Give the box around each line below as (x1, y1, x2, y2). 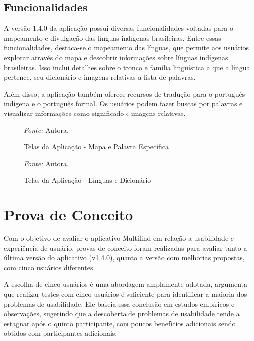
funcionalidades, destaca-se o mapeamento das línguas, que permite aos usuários (4, 42, 249, 53)
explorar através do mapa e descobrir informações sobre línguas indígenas (4, 52, 228, 62)
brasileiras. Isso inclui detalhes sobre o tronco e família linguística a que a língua (4, 62, 250, 72)
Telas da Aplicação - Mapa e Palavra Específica (24, 141, 169, 152)
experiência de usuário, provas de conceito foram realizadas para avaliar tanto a (4, 242, 247, 253)
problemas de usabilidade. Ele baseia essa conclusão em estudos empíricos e (4, 298, 235, 309)
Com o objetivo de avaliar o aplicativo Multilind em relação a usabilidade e (4, 233, 234, 243)
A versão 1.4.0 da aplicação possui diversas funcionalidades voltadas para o (4, 23, 233, 33)
